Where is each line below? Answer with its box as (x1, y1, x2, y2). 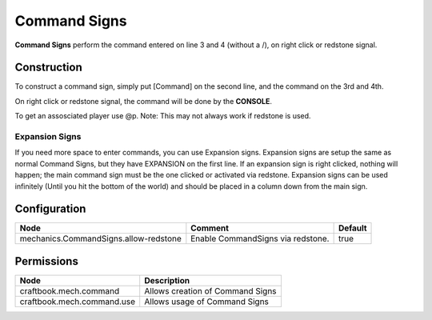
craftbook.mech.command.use (19, 296, 136, 307)
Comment (190, 222, 230, 234)
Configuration (14, 202, 86, 216)
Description (144, 274, 190, 286)
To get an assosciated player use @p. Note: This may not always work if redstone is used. (14, 111, 311, 121)
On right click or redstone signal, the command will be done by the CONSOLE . (14, 96, 272, 106)
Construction (14, 61, 83, 74)
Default (338, 222, 367, 234)
